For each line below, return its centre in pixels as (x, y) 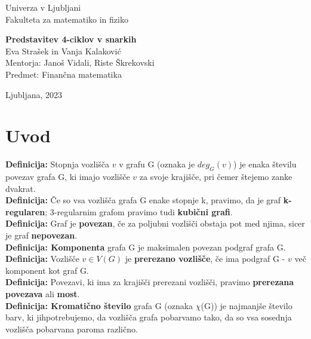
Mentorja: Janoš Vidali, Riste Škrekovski (80, 62)
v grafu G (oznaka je (157, 164)
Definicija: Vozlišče (42, 259)
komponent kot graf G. (47, 270)
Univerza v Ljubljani (43, 7)
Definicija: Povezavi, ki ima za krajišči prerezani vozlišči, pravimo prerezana (150, 282)
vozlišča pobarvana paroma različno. (72, 329)
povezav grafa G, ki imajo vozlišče (68, 177)
